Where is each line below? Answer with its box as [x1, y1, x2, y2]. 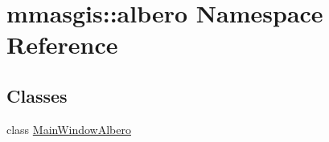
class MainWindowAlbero [6, 120, 132, 137]
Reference [6, 28, 118, 61]
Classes [6, 83, 68, 108]
